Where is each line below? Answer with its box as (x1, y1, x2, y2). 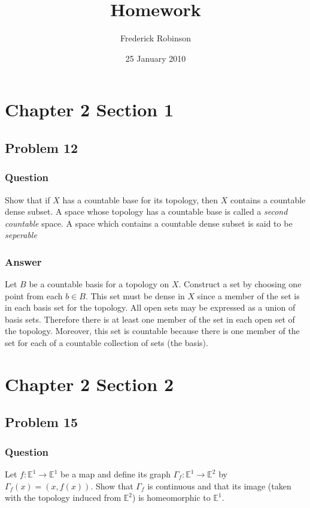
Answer (5, 254, 42, 269)
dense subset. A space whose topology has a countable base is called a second (5, 205, 288, 218)
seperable (5, 229, 37, 241)
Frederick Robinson (120, 32, 191, 44)
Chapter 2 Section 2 (5, 371, 174, 396)
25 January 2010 (125, 52, 186, 64)
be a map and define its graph (60, 468, 171, 480)
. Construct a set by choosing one (178, 278, 302, 290)
